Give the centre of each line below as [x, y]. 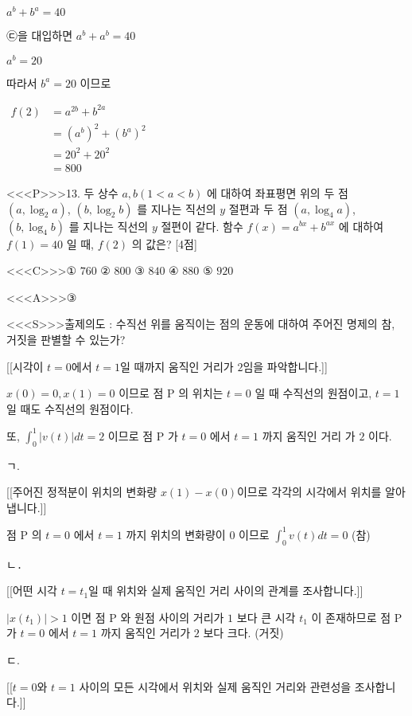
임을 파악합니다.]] [285, 366]
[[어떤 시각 [32, 591]
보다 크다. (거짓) [243, 633]
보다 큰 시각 [266, 617]
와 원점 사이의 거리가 [172, 617]
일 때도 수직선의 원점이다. [70, 408]
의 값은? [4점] [164, 243]
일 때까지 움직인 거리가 [177, 366]
